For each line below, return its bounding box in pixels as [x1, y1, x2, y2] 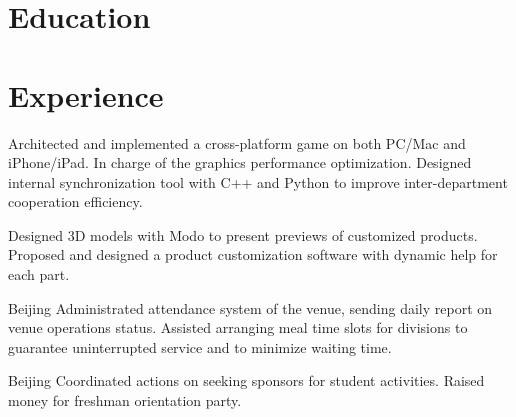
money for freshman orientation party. [8, 390, 242, 411]
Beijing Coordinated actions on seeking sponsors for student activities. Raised [8, 370, 485, 391]
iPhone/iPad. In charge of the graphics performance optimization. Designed [8, 152, 472, 173]
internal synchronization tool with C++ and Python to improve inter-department [8, 171, 508, 192]
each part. [8, 264, 70, 285]
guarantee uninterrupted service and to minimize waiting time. [8, 336, 392, 357]
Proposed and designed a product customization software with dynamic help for [8, 244, 498, 265]
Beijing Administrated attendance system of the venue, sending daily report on [8, 297, 493, 318]
